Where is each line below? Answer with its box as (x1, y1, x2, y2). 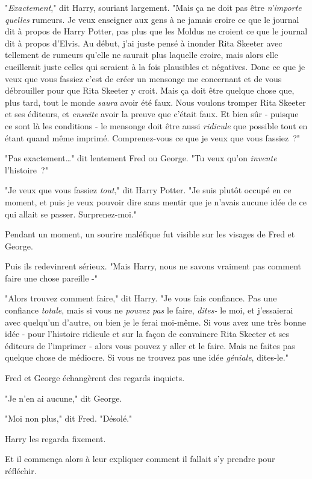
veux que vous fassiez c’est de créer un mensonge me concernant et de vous (5, 72, 282, 85)
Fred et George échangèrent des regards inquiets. (5, 371, 185, 384)
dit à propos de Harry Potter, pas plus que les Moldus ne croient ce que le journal (5, 25, 308, 37)
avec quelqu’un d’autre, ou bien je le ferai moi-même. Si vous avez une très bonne (5, 315, 306, 328)
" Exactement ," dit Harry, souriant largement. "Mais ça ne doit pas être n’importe (5, 1, 302, 13)
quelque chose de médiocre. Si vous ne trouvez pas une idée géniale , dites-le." (5, 351, 289, 364)
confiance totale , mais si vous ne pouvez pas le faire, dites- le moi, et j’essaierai (5, 304, 293, 317)
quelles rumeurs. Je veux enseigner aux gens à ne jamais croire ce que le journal (5, 13, 299, 25)
